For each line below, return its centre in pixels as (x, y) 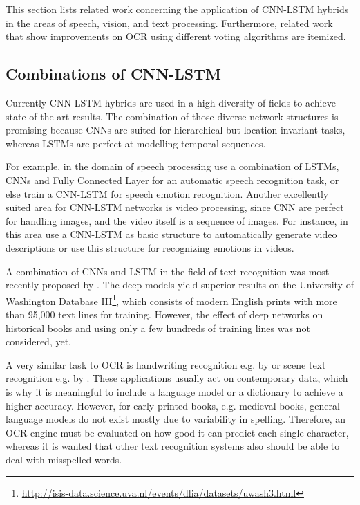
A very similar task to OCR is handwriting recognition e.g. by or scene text (166, 364)
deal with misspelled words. (64, 459)
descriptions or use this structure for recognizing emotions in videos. (150, 247)
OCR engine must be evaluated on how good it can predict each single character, (177, 432)
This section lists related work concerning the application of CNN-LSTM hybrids (177, 9)
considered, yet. (39, 341)
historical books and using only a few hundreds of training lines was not (158, 328)
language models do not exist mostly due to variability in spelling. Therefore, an (176, 419)
